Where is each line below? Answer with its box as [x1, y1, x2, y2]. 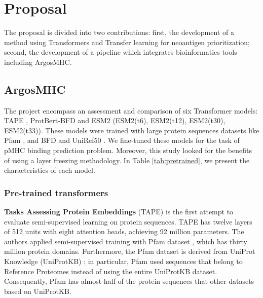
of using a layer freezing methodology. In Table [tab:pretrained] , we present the [4, 155, 250, 165]
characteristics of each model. [4, 165, 95, 175]
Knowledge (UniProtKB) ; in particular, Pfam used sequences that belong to [4, 256, 243, 267]
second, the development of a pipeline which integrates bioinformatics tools [4, 47, 237, 57]
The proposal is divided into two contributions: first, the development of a [4, 27, 234, 38]
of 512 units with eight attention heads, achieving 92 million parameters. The [4, 226, 244, 237]
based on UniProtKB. [4, 285, 71, 296]
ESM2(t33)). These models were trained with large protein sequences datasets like [4, 125, 259, 135]
